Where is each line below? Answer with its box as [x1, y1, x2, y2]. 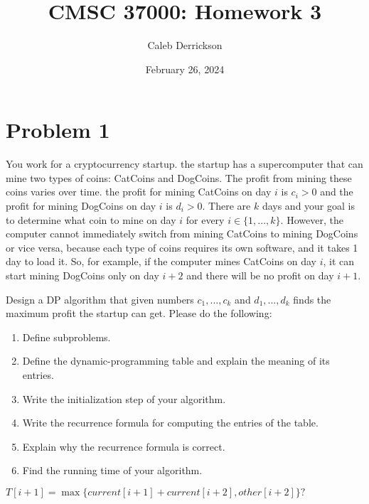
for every [186, 212, 225, 227]
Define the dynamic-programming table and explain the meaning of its [22, 353, 330, 368]
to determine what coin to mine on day [6, 212, 176, 227]
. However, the [280, 212, 343, 227]
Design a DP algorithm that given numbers [6, 291, 194, 306]
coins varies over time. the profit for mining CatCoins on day [6, 184, 272, 199]
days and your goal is [262, 198, 355, 213]
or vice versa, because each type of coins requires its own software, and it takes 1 [6, 240, 358, 254]
